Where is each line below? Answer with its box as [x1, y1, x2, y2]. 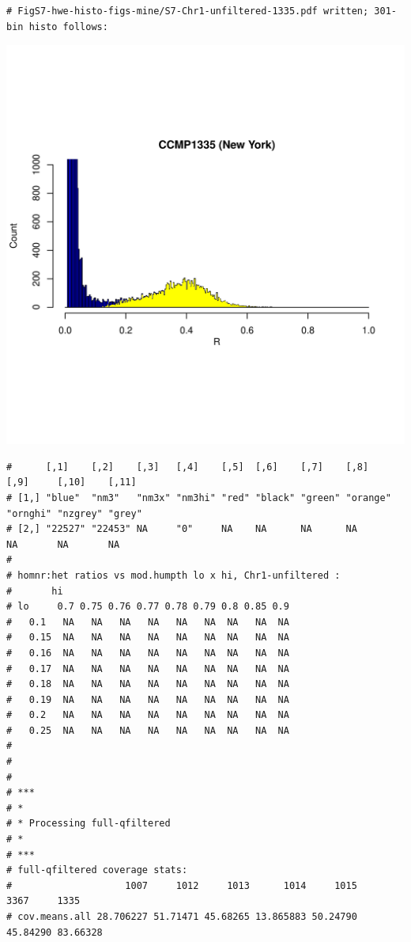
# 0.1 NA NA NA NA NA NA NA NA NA [6, 616, 289, 628]
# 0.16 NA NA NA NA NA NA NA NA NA [6, 647, 289, 659]
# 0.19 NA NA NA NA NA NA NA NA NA [6, 693, 289, 705]
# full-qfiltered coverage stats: [6, 864, 188, 876]
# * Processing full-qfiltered [6, 818, 171, 830]
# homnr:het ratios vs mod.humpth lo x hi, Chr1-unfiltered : [6, 569, 341, 581]
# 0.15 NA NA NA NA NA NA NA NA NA [6, 632, 289, 644]
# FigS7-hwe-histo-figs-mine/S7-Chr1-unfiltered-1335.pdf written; [6, 6, 369, 17]
